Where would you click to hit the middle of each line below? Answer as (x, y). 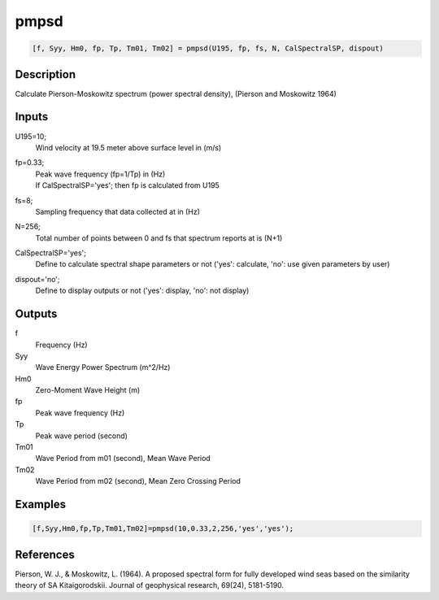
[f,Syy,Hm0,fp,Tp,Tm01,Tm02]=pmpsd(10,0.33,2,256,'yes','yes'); (163, 529)
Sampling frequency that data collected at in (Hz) (118, 211)
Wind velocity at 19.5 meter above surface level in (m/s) (128, 147)
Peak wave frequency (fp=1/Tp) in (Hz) (100, 174)
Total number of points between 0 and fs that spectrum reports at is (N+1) (159, 238)
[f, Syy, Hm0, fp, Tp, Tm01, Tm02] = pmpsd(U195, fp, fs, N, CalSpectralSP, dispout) (208, 48)
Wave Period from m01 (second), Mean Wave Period (123, 459)
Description (46, 74)
